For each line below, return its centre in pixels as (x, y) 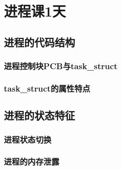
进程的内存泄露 (32, 161)
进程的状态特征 (39, 115)
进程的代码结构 (39, 42)
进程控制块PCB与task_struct (61, 66)
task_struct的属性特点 (47, 88)
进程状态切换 (28, 139)
